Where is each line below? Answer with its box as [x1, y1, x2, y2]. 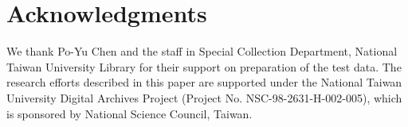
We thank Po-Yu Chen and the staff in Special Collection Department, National [6, 43, 398, 60]
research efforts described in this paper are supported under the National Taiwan [6, 74, 402, 90]
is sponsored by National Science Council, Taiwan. [6, 105, 253, 121]
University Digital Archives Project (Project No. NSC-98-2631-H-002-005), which [6, 89, 402, 106]
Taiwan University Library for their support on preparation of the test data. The [6, 58, 402, 75]
